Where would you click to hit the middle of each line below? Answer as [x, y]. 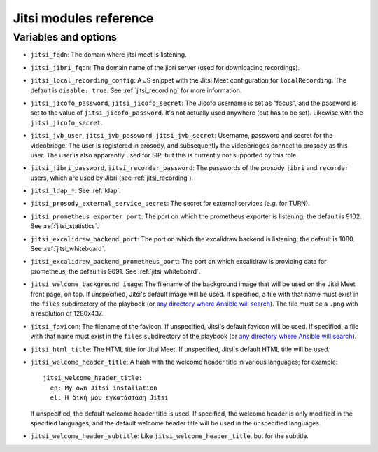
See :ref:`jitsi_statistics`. [65, 226]
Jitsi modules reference [83, 18]
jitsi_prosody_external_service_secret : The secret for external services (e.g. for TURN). [170, 204]
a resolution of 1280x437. [67, 313]
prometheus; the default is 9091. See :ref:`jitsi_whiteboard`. [115, 271]
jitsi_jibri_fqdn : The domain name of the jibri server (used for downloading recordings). [165, 67]
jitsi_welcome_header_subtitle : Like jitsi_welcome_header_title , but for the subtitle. [170, 436]
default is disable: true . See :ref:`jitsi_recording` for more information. [136, 90]
